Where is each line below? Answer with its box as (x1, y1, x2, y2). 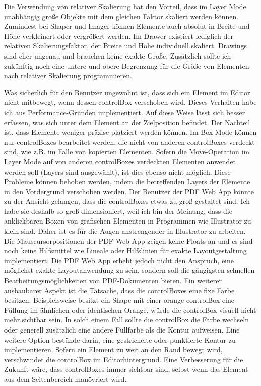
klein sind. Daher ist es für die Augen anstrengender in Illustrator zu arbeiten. (4, 226, 246, 236)
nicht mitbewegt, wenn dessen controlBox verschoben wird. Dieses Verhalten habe (4, 97, 257, 107)
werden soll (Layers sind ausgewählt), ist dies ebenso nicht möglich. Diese (4, 166, 231, 177)
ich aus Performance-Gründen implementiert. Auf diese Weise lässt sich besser (4, 106, 245, 117)
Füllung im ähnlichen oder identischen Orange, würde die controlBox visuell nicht (4, 304, 256, 315)
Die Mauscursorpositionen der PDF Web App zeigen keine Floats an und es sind (4, 235, 253, 246)
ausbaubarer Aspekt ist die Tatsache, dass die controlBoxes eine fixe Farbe (4, 285, 235, 295)
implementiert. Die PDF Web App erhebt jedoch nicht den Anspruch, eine (4, 255, 234, 265)
